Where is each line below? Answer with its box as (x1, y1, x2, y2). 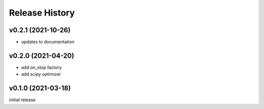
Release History (9, 7, 75, 18)
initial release (9, 97, 36, 103)
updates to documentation (21, 39, 75, 45)
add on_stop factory (21, 64, 62, 70)
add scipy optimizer (21, 71, 61, 77)
